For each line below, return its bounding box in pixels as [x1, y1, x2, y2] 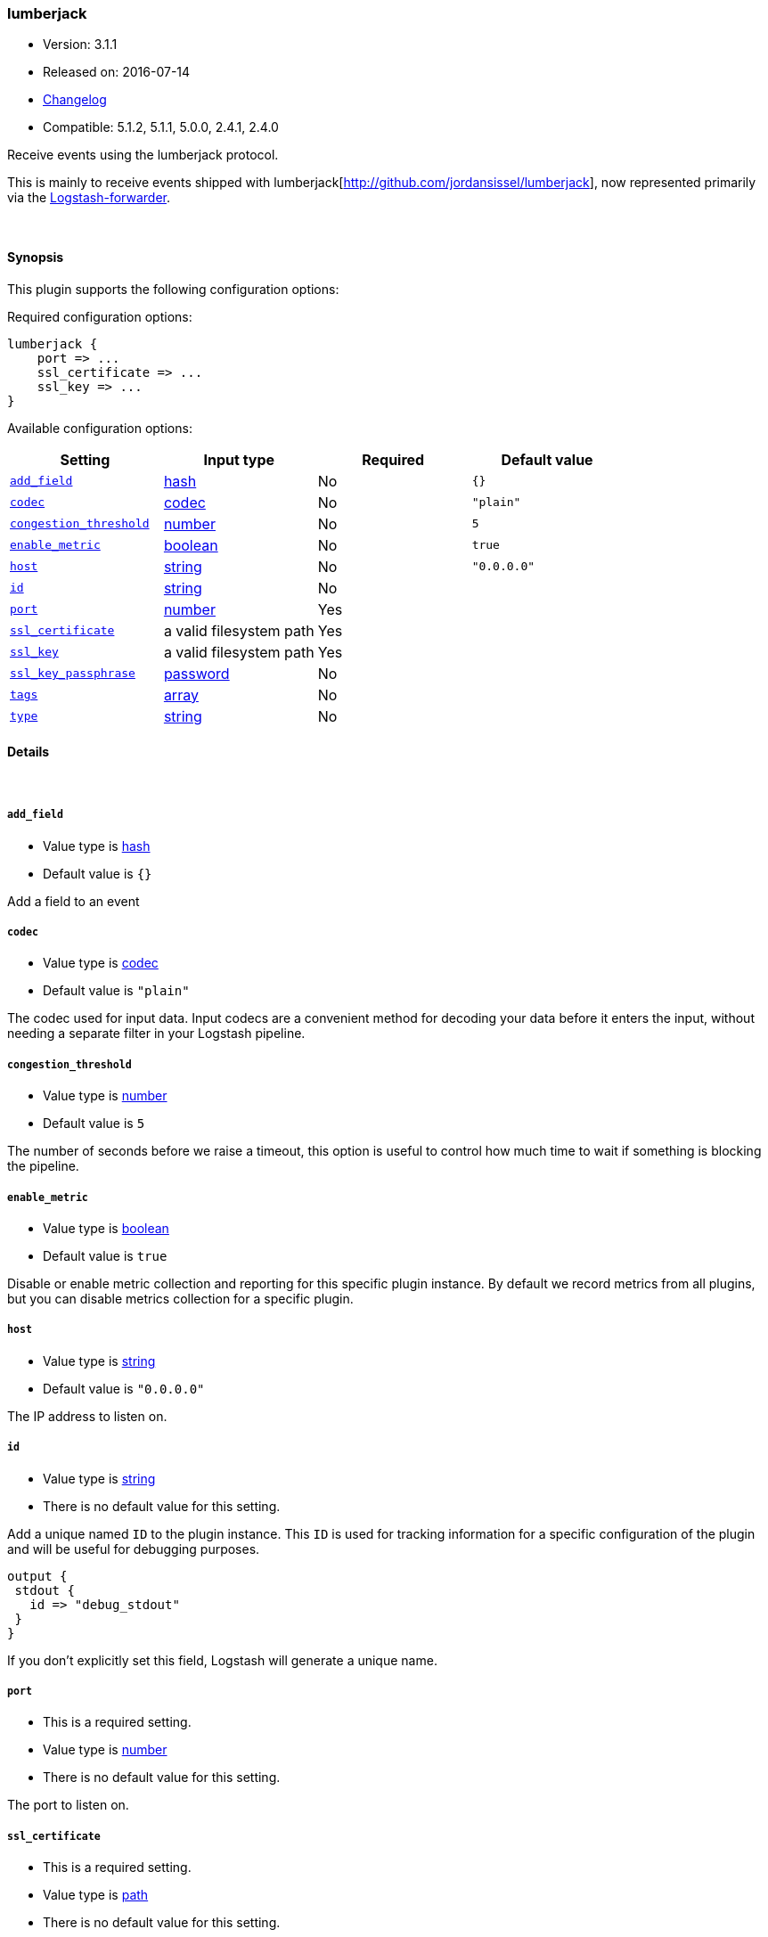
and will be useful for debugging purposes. [7, 1541, 260, 1557]
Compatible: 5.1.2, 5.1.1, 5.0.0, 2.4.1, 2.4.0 [43, 119, 279, 135]
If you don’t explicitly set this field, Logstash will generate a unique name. [7, 1652, 437, 1668]
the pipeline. [7, 1158, 79, 1174]
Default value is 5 [43, 1116, 145, 1132]
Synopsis [7, 249, 64, 265]
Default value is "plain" [43, 983, 190, 999]
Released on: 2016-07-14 [43, 64, 191, 80]
